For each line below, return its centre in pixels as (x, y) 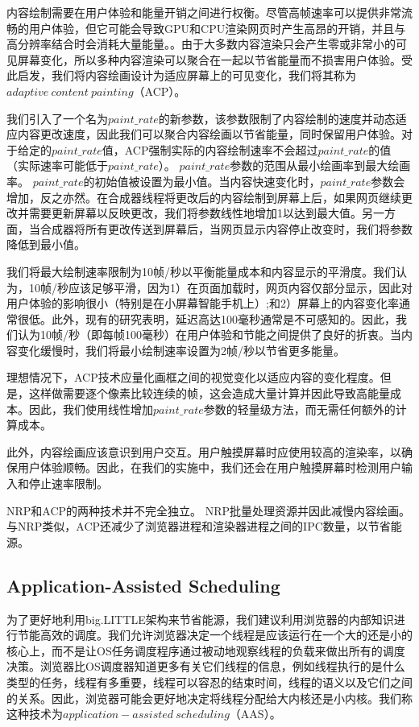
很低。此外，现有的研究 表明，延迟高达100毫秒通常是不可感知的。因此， (206, 318)
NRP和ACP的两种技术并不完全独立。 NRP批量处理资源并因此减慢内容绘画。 (209, 510)
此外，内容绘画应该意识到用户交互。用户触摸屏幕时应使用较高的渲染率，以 (204, 451)
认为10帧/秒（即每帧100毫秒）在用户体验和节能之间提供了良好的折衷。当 (209, 335)
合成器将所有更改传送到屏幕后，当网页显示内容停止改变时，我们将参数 (226, 228)
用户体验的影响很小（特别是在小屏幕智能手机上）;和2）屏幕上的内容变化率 (203, 303)
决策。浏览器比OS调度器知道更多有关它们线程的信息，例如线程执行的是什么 (206, 666)
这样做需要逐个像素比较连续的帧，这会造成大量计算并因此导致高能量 (209, 393)
